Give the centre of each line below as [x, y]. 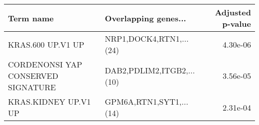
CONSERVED [33, 76]
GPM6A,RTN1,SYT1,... [146, 101]
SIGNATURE [32, 87]
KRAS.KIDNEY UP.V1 [50, 101]
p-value [237, 24]
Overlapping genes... [145, 18]
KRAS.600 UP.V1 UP [46, 44]
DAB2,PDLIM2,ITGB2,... [150, 70]
